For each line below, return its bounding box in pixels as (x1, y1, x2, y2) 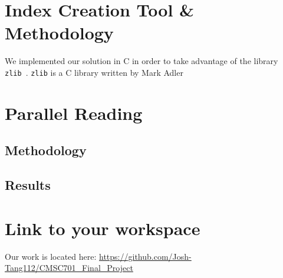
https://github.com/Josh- (99, 250, 192, 262)
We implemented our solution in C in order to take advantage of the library (5, 55, 278, 67)
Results (5, 176, 51, 194)
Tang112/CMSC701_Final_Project (5, 262, 133, 274)
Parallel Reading (5, 101, 143, 125)
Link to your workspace (5, 216, 200, 240)
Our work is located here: (5, 250, 97, 262)
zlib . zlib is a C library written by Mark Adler (5, 66, 183, 78)
